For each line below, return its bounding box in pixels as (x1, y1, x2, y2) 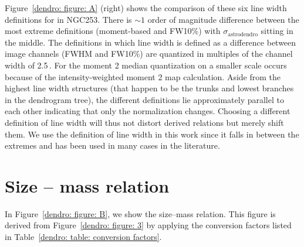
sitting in (261, 25, 293, 37)
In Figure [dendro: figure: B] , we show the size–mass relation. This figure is (5, 207, 276, 219)
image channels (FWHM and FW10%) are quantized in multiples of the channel (5, 47, 293, 60)
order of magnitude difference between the (147, 13, 299, 25)
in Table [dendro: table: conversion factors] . (5, 231, 162, 243)
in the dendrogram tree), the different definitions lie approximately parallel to (5, 93, 284, 105)
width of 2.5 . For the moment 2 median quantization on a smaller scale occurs (5, 59, 287, 71)
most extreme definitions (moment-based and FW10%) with (5, 25, 221, 37)
